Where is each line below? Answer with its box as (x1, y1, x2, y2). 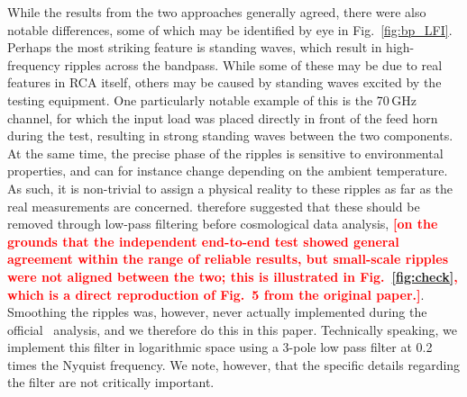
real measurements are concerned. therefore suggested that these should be (7, 196, 420, 215)
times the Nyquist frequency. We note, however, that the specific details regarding (7, 355, 461, 374)
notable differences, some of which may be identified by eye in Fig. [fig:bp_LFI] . (7, 20, 453, 39)
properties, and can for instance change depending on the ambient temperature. (7, 161, 448, 180)
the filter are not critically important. (7, 373, 215, 392)
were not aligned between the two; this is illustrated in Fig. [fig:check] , (7, 266, 458, 285)
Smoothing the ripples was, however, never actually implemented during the (7, 302, 427, 321)
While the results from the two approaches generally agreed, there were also (7, 3, 426, 21)
